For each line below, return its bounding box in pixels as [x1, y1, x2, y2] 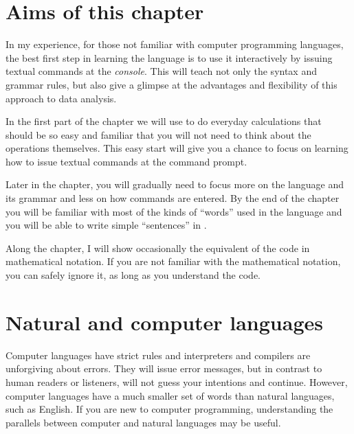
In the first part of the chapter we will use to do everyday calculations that [5, 114, 322, 128]
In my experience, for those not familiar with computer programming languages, [5, 37, 344, 52]
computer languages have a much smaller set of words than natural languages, [5, 388, 335, 402]
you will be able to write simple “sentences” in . [5, 218, 207, 232]
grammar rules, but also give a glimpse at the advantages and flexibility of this [5, 77, 338, 91]
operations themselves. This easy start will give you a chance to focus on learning [5, 141, 349, 155]
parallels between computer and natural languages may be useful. [5, 415, 281, 429]
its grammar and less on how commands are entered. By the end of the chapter [5, 191, 340, 205]
